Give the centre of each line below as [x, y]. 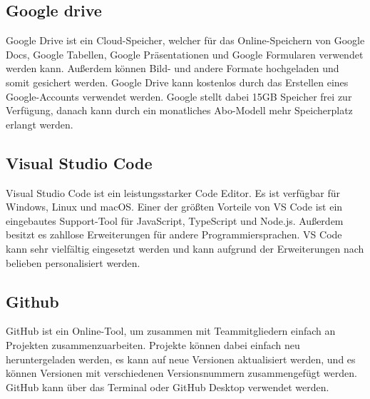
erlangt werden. [40, 124]
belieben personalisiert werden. [73, 262]
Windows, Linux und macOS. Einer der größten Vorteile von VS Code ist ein [174, 207]
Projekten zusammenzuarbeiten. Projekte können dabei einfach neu [153, 344]
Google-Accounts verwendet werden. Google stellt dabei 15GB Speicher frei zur [179, 96]
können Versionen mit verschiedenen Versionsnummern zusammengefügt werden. [181, 373]
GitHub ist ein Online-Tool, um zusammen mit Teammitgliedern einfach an [171, 331]
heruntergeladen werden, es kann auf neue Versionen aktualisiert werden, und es [181, 359]
